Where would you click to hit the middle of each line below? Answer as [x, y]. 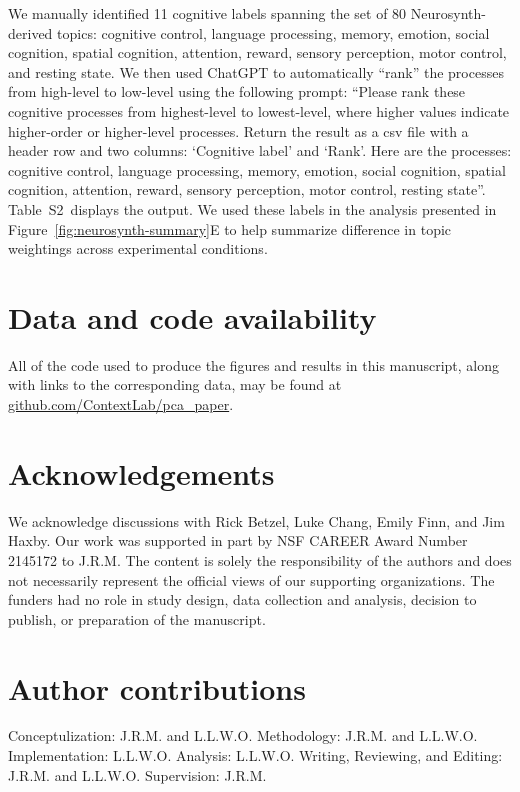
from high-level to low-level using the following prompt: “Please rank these [237, 91]
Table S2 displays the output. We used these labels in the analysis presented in [252, 208]
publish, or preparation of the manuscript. [137, 618]
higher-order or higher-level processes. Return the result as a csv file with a [238, 130]
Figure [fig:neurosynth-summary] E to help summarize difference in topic [230, 228]
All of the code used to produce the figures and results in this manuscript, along [254, 364]
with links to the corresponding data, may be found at [175, 384]
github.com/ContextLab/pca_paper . [121, 404]
